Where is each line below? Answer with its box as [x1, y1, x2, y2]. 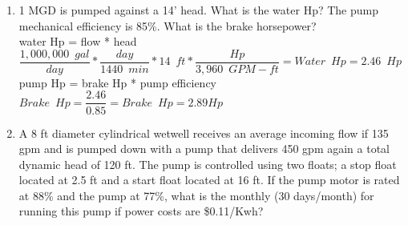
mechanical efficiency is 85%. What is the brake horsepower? [18, 17, 317, 34]
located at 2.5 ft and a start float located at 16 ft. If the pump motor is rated [18, 171, 400, 188]
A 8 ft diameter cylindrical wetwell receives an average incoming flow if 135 [18, 124, 389, 141]
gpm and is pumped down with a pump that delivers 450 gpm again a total [18, 140, 390, 157]
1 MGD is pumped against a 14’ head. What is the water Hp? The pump [18, 2, 378, 18]
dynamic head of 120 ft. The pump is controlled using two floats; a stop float [18, 155, 397, 172]
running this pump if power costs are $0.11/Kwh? [18, 203, 264, 219]
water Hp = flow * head [18, 33, 137, 50]
